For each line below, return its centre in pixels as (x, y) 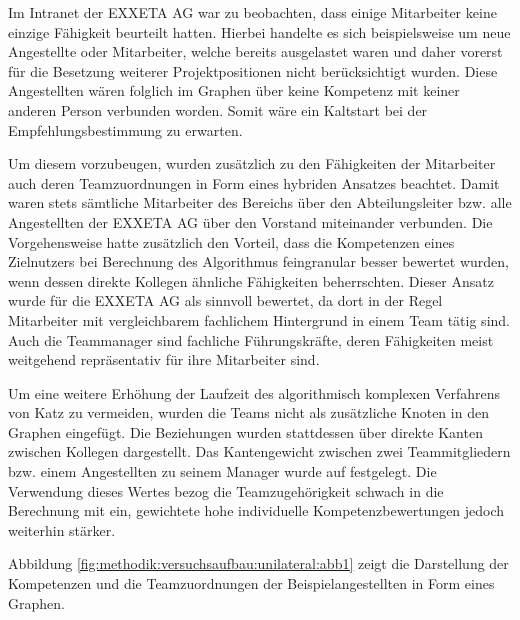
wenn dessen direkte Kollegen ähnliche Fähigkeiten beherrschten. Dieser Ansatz (251, 280)
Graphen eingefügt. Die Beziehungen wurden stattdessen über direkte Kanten (245, 431)
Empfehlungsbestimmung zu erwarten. (125, 129)
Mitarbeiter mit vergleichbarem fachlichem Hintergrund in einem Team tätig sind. (259, 319)
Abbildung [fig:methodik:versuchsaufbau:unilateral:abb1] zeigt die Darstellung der (258, 563)
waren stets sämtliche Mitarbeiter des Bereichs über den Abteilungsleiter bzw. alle (260, 202)
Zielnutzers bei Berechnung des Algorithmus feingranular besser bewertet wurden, (259, 261)
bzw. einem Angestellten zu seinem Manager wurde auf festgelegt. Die (222, 471)
